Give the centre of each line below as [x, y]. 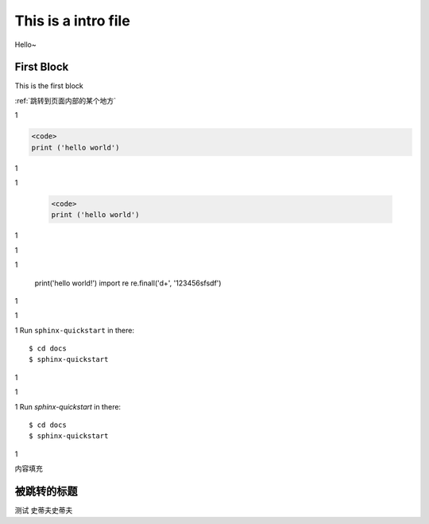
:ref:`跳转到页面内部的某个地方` [66, 100]
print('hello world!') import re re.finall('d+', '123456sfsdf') [128, 283]
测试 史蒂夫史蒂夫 [44, 510]
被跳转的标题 [46, 492]
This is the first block [49, 86]
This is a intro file [72, 21]
